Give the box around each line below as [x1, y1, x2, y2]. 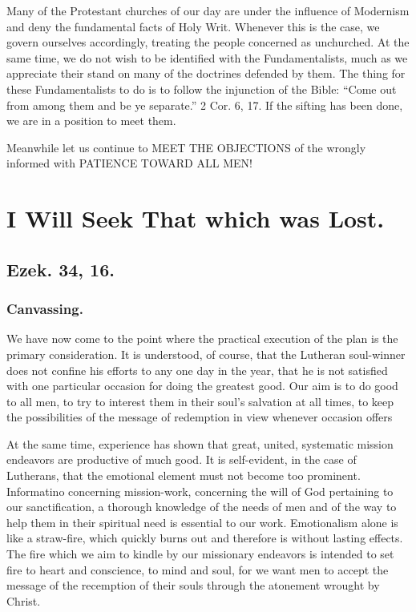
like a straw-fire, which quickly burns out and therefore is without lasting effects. [6, 529, 403, 546]
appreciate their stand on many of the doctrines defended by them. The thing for [6, 65, 406, 82]
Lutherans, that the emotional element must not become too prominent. [6, 467, 361, 484]
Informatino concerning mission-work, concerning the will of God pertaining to [6, 482, 394, 499]
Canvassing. [6, 299, 83, 319]
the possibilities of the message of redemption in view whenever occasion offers [6, 409, 393, 425]
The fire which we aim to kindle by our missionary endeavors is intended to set [6, 546, 394, 562]
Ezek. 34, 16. [6, 256, 115, 281]
